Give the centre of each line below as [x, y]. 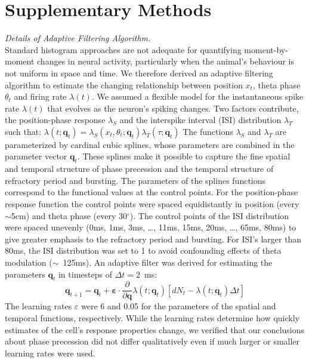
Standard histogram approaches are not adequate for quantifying [123, 49]
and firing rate [40, 96]
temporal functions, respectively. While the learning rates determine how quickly [152, 318]
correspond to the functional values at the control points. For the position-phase [152, 192]
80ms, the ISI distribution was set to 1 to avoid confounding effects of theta [143, 250]
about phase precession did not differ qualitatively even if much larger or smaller [152, 341]
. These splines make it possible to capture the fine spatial [184, 156]
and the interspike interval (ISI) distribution [200, 120]
